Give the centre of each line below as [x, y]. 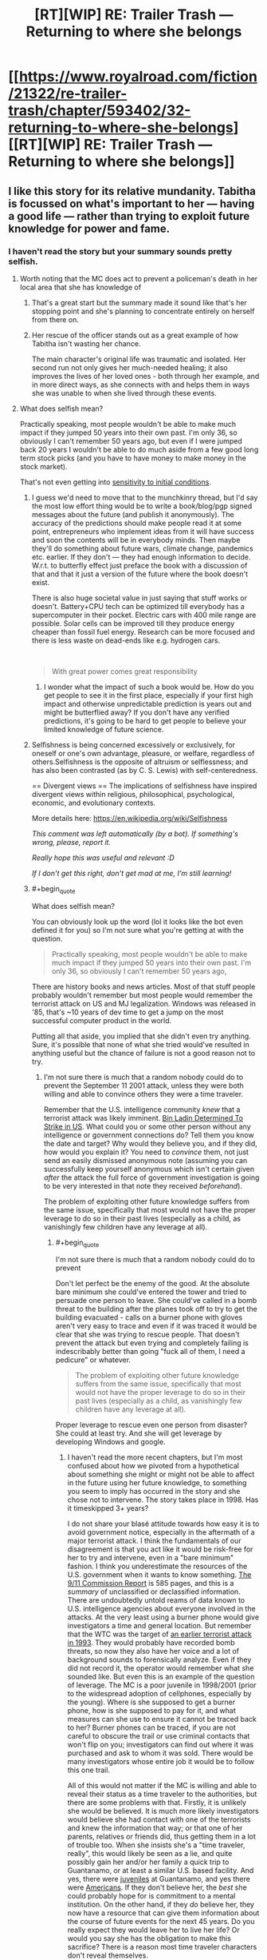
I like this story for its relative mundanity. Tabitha [132, 191]
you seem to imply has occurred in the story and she [154, 1492]
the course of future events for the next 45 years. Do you [161, 1922]
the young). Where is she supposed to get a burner [151, 1702]
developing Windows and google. [110, 1442]
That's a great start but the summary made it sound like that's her [139, 302]
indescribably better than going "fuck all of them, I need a [150, 1352]
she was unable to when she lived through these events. [124, 392]
